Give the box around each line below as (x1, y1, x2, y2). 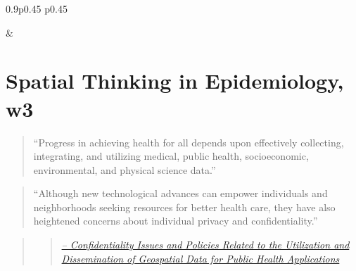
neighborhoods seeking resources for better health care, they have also (33, 199, 336, 214)
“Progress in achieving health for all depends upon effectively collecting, (33, 134, 344, 149)
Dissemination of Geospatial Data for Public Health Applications (61, 251, 340, 265)
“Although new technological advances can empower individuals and (33, 186, 328, 201)
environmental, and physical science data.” (33, 162, 216, 177)
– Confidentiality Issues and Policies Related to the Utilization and (61, 237, 350, 252)
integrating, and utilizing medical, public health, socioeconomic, (33, 149, 309, 163)
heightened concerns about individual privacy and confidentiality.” (33, 213, 318, 228)
